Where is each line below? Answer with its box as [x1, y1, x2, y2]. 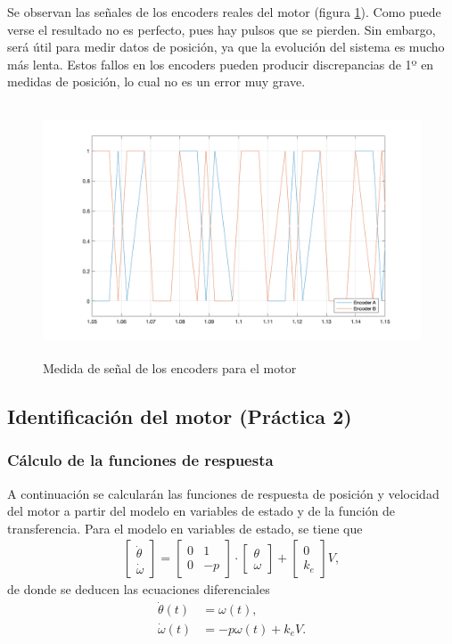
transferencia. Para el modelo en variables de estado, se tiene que [7, 518, 363, 537]
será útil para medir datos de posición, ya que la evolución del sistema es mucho [7, 37, 445, 56]
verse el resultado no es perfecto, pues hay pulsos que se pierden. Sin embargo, [7, 20, 436, 38]
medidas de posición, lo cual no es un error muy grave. [7, 72, 306, 91]
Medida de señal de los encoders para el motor [43, 359, 297, 378]
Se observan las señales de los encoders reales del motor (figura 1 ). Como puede [7, 3, 441, 20]
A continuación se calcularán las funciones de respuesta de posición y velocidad [7, 484, 440, 502]
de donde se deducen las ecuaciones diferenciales [7, 580, 270, 599]
